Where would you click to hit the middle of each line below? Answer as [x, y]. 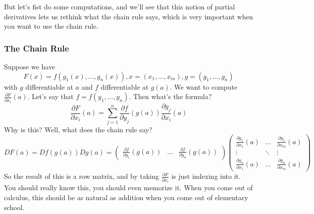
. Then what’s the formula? [170, 96]
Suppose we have [30, 66]
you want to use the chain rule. [51, 26]
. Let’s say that [51, 96]
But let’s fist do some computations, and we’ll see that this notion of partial [120, 6]
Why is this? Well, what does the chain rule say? [78, 129]
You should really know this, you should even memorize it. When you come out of [129, 187]
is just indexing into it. [206, 176]
